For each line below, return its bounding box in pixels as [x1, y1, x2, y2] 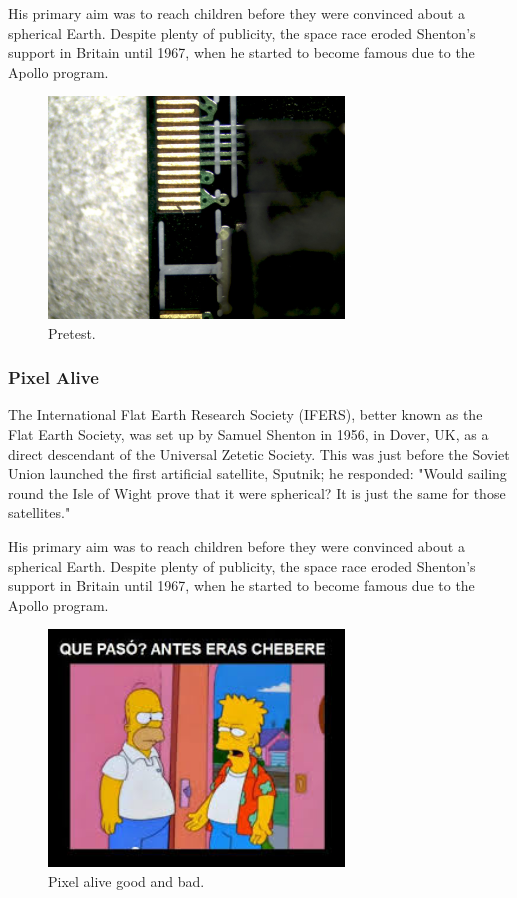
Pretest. [48, 322, 96, 343]
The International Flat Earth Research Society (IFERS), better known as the [8, 404, 483, 425]
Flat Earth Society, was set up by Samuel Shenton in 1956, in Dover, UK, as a [8, 423, 489, 444]
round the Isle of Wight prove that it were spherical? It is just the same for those [8, 482, 506, 503]
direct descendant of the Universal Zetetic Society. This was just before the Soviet [8, 443, 510, 464]
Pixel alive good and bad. [48, 870, 205, 891]
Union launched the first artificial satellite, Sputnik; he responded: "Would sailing [8, 463, 507, 484]
